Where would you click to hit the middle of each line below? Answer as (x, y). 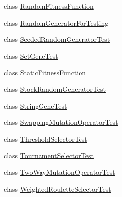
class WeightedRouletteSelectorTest (58, 188)
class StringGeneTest (36, 105)
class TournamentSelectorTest (49, 155)
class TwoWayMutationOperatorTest (60, 172)
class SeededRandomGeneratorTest (57, 39)
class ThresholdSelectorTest (46, 138)
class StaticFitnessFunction (45, 72)
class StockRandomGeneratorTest (55, 89)
